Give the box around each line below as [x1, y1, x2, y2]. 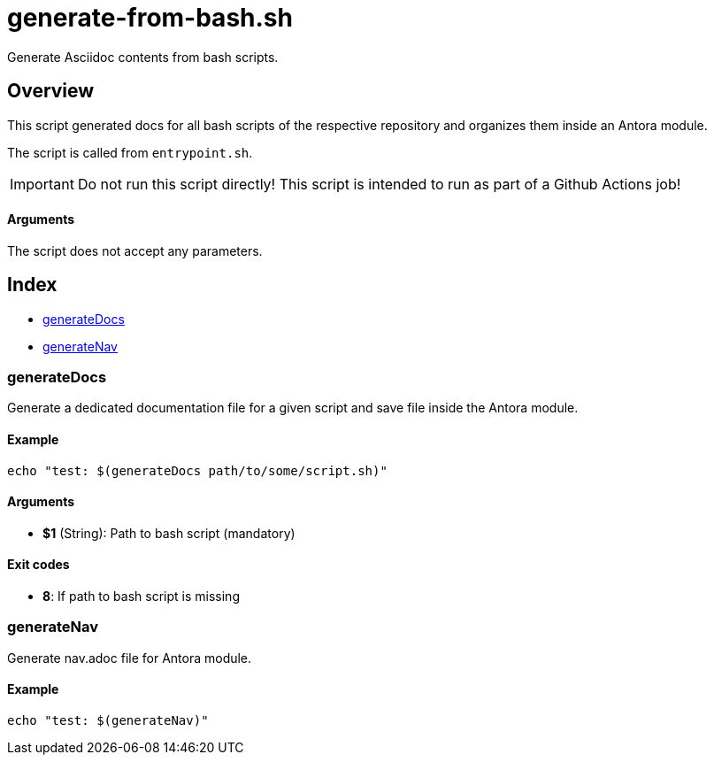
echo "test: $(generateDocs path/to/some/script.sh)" [7, 463, 388, 478]
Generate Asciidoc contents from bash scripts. [7, 49, 279, 65]
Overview [7, 80, 95, 103]
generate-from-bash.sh [7, 3, 293, 33]
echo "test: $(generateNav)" [7, 713, 209, 728]
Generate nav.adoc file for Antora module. [7, 650, 252, 666]
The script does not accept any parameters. [7, 242, 263, 258]
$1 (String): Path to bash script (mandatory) [42, 525, 296, 541]
